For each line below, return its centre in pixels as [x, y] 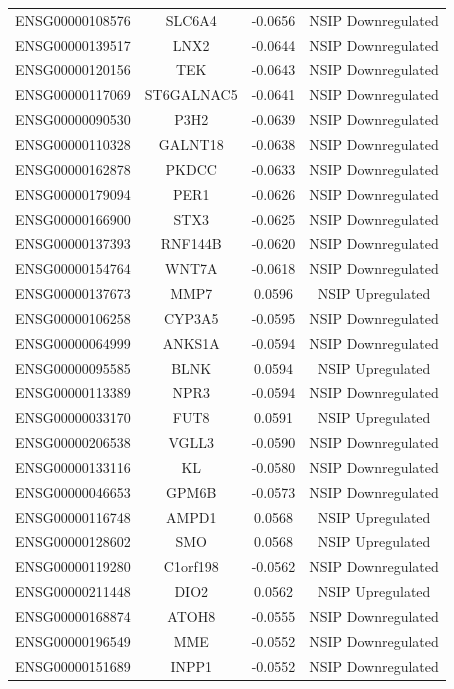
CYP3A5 [191, 317]
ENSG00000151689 [73, 665]
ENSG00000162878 [73, 168]
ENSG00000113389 [73, 392]
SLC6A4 [191, 19]
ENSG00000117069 [73, 94]
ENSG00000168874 [73, 616]
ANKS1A [191, 342]
